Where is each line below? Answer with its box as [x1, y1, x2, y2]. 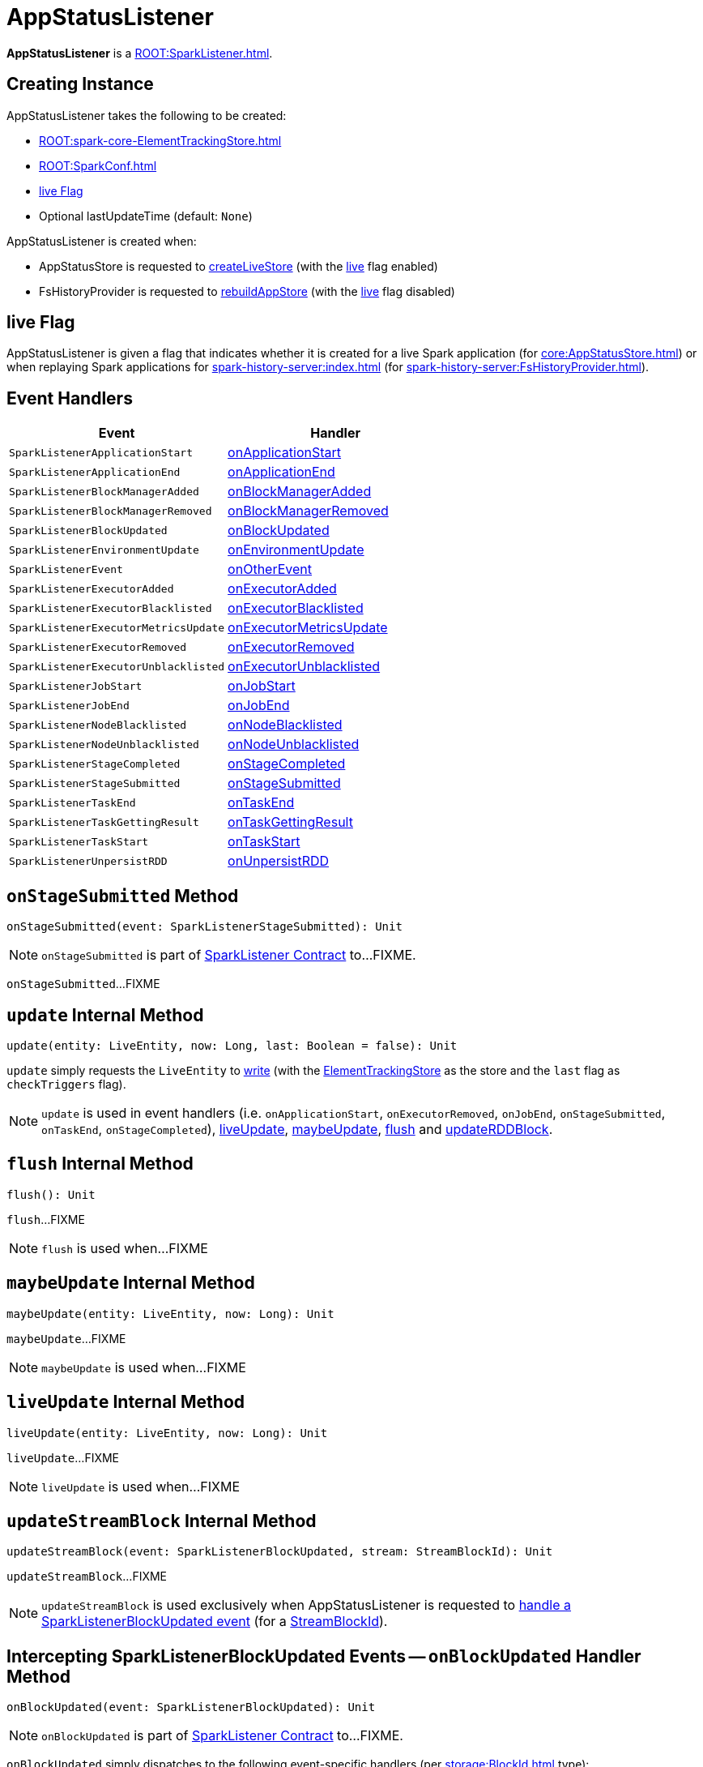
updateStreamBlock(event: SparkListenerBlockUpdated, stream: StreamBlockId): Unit [6, 1545, 553, 1559]
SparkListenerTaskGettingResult [9, 815, 199, 828]
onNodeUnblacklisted [228, 736, 360, 753]
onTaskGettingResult [228, 814, 353, 831]
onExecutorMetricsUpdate [228, 619, 388, 636]
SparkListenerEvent [9, 563, 123, 575]
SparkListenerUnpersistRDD [9, 854, 168, 867]
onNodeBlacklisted [228, 717, 343, 734]
